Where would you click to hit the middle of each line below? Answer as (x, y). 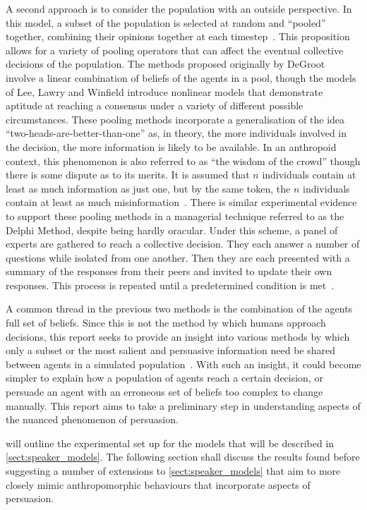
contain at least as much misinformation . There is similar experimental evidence (181, 202)
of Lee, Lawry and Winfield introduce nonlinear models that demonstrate (164, 91)
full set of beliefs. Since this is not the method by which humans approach (166, 323)
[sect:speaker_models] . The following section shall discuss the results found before (183, 457)
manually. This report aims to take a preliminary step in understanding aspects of (183, 405)
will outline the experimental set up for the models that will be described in (170, 443)
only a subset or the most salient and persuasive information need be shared (170, 350)
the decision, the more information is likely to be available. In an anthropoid (171, 146)
